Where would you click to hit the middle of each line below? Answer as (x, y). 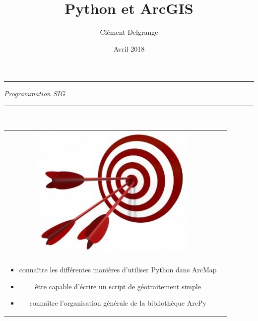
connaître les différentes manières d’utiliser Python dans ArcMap (118, 270)
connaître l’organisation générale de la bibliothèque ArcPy (118, 303)
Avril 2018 (129, 48)
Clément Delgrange (129, 32)
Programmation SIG (35, 94)
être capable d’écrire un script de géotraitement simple (118, 286)
